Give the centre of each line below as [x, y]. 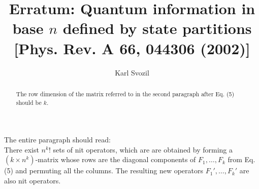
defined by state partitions [157, 28]
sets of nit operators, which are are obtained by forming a [143, 149]
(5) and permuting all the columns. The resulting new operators [104, 171]
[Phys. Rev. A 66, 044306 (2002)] [132, 48]
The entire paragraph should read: [57, 140]
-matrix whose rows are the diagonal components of [116, 159]
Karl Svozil [132, 72]
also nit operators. [33, 180]
